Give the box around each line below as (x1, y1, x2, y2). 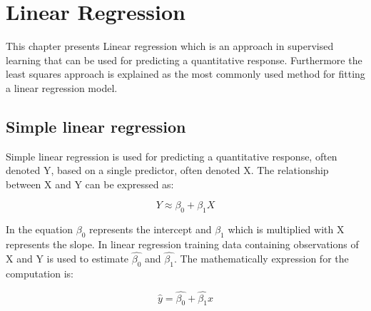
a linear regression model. (6, 80, 118, 95)
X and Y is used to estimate (6, 250, 129, 265)
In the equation (6, 222, 73, 237)
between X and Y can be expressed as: (6, 176, 174, 191)
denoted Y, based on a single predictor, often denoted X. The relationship (6, 163, 329, 178)
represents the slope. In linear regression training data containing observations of (6, 237, 359, 252)
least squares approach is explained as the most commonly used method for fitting (6, 66, 365, 81)
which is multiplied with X (228, 222, 345, 237)
